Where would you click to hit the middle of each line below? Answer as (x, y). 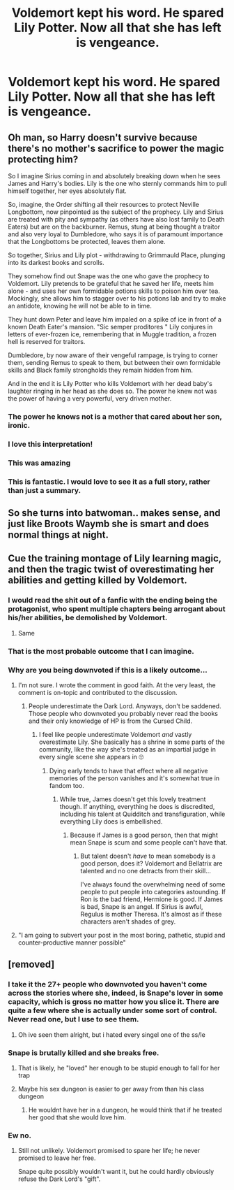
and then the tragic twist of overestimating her (111, 569)
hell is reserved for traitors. (47, 342)
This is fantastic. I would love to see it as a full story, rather (109, 482)
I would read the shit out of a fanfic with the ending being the (113, 601)
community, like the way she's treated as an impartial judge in (127, 749)
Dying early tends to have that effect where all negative (128, 770)
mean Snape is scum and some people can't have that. (149, 842)
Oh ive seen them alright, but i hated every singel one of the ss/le (112, 1034)
